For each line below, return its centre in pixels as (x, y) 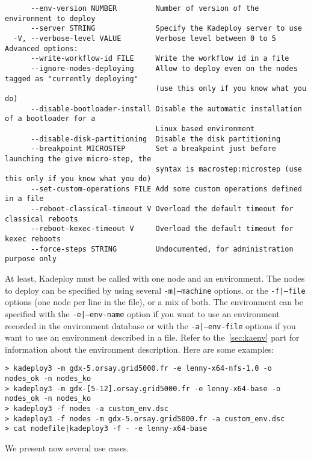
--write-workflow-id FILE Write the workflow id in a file (160, 59)
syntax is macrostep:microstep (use (229, 169)
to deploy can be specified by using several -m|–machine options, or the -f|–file (155, 290)
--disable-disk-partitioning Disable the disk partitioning (155, 139)
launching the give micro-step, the (78, 159)
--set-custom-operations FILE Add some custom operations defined (166, 189)
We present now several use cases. (67, 448)
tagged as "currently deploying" (72, 79)
